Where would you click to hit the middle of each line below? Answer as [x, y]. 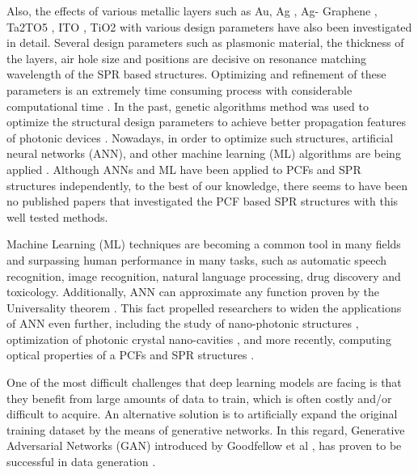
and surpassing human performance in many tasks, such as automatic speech [197, 259]
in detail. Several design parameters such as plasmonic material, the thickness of [205, 42]
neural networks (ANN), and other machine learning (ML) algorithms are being [204, 153]
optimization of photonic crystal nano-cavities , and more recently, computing [199, 339]
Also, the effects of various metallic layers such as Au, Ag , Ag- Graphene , [192, 11]
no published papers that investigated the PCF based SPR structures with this [203, 201]
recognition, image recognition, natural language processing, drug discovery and [204, 276]
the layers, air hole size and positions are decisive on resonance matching [187, 58]
